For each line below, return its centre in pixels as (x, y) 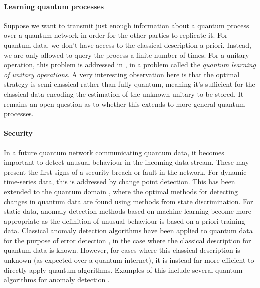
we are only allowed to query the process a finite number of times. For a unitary (127, 55)
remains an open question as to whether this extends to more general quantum (125, 104)
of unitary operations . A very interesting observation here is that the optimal (122, 74)
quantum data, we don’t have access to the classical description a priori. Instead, (128, 45)
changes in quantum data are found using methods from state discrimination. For (129, 201)
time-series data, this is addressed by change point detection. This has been (120, 182)
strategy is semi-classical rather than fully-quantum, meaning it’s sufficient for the (130, 84)
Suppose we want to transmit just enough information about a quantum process (127, 25)
